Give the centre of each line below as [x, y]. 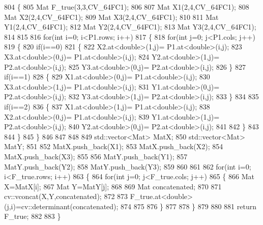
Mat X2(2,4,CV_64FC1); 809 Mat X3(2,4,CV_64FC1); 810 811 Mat [111, 17]
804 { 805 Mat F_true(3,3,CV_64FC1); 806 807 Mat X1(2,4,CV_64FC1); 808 [127, 7]
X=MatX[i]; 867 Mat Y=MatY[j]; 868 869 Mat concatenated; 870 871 [113, 186]
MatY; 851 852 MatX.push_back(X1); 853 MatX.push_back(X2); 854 [114, 146]
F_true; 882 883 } [33, 216]
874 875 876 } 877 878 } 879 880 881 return [188, 206]
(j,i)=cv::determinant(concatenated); [61, 206]
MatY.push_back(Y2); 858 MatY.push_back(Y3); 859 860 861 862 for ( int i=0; [128, 166]
